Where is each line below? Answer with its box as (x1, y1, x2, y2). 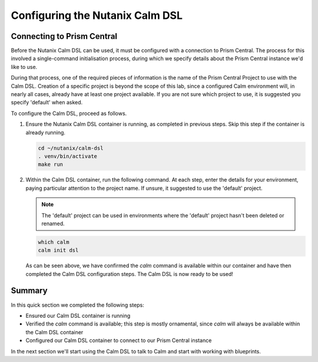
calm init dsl (38, 247, 79, 254)
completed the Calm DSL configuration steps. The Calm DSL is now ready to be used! (25, 270, 234, 277)
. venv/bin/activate (38, 153, 97, 159)
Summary (11, 286, 48, 296)
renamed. (41, 220, 65, 227)
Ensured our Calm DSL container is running (25, 312, 131, 319)
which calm (38, 239, 69, 245)
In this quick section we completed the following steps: (11, 301, 144, 308)
